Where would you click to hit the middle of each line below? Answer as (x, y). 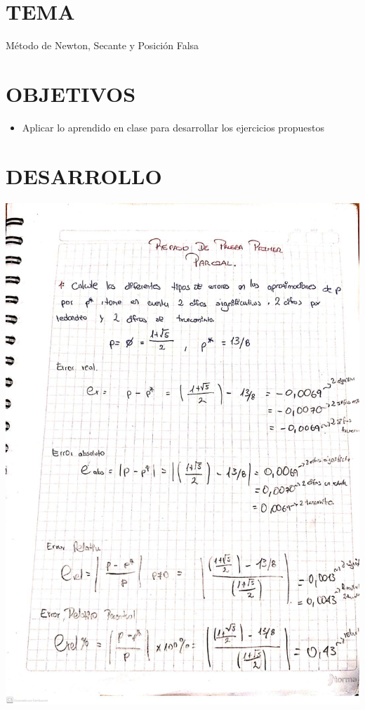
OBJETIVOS (71, 93)
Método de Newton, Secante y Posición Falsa (102, 45)
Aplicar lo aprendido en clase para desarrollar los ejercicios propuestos (173, 127)
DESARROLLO (84, 175)
